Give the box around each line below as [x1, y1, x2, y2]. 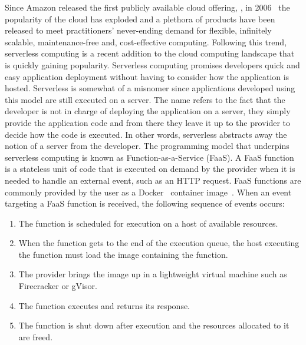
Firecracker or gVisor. [18, 280, 97, 292]
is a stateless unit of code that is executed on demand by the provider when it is [5, 162, 295, 175]
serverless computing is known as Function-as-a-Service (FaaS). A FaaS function [5, 151, 294, 163]
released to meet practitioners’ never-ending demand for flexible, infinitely [5, 24, 272, 37]
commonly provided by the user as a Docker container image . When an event [5, 185, 292, 198]
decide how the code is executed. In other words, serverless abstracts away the [5, 128, 287, 140]
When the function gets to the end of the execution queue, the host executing [18, 237, 300, 249]
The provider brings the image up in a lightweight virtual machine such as [18, 268, 287, 280]
